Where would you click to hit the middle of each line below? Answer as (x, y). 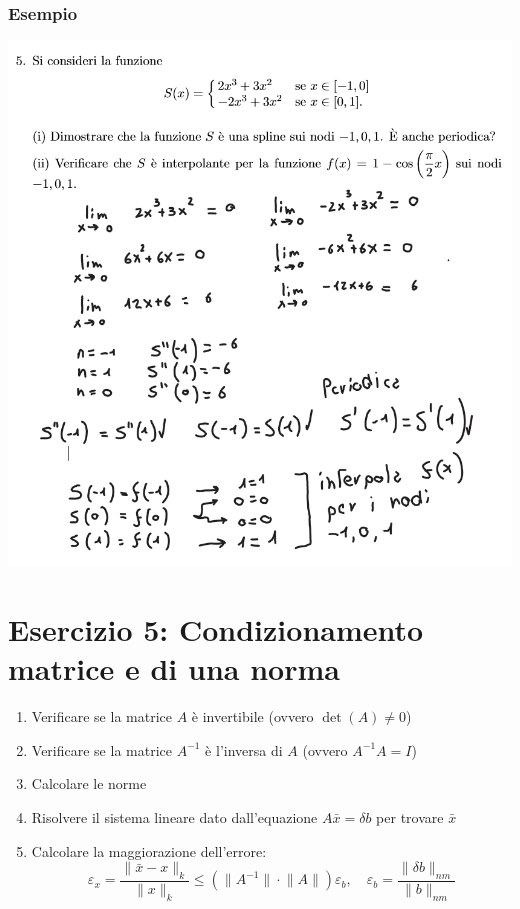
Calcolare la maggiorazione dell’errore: (149, 850)
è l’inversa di (244, 749)
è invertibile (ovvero (252, 716)
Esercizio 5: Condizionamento (216, 629)
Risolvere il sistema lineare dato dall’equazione (174, 817)
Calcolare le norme (89, 783)
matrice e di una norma (174, 668)
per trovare (410, 817)
